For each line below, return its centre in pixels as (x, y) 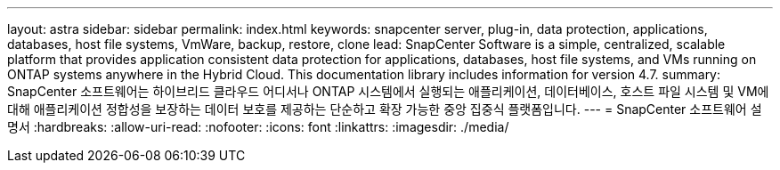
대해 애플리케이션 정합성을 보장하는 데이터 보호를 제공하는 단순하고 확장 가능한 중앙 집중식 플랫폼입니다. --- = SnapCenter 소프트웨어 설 (385, 109)
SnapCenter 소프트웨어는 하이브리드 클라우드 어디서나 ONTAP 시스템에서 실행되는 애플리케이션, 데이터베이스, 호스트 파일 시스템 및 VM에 (388, 91)
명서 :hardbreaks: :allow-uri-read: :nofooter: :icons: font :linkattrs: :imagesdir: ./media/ (258, 127)
